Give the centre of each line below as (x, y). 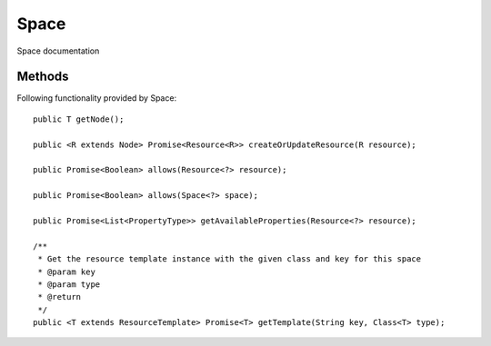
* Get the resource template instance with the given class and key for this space (230, 259)
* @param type (69, 284)
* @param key (66, 272)
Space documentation (58, 51)
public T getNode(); (79, 119)
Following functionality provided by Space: (97, 98)
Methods (43, 77)
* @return (60, 297)
